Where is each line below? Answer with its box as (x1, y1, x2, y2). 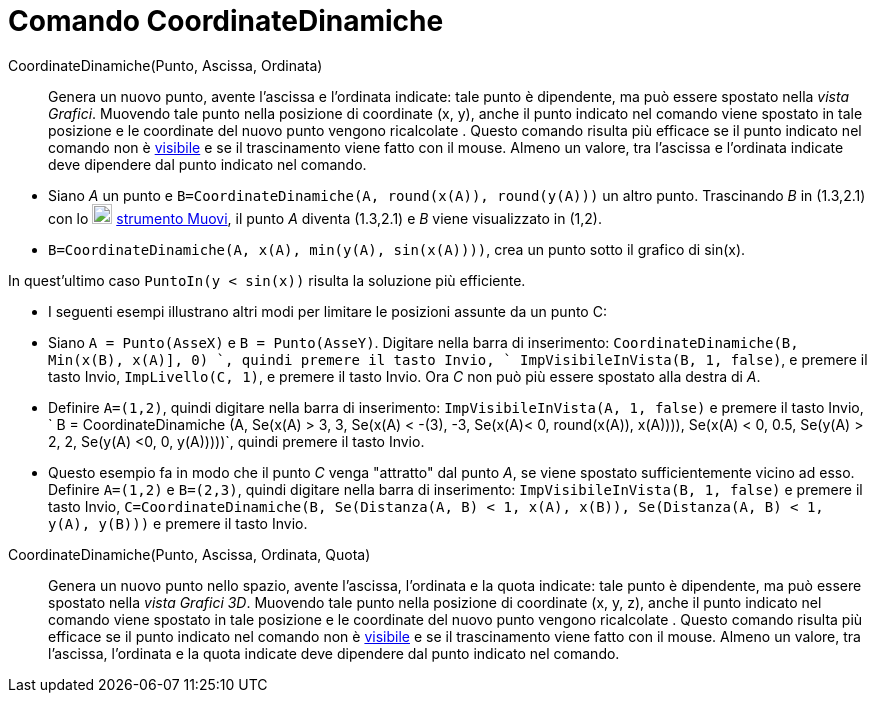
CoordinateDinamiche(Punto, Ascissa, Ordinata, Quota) (8, 545, 371, 563)
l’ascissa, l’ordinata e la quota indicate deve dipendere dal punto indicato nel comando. (48, 644, 620, 662)
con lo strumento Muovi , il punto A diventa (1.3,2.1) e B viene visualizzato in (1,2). (48, 209, 602, 227)
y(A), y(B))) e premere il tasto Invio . (48, 514, 308, 532)
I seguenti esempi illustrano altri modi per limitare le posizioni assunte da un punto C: (48, 302, 607, 320)
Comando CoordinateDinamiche (8, 4, 444, 38)
